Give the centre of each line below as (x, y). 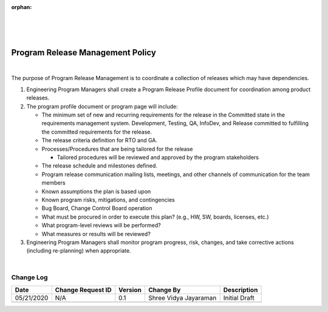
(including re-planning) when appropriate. (79, 251)
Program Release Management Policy (84, 53)
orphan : (22, 7)
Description (241, 290)
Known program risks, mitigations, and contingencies (108, 200)
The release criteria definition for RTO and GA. (100, 140)
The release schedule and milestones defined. (100, 166)
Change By (164, 290)
